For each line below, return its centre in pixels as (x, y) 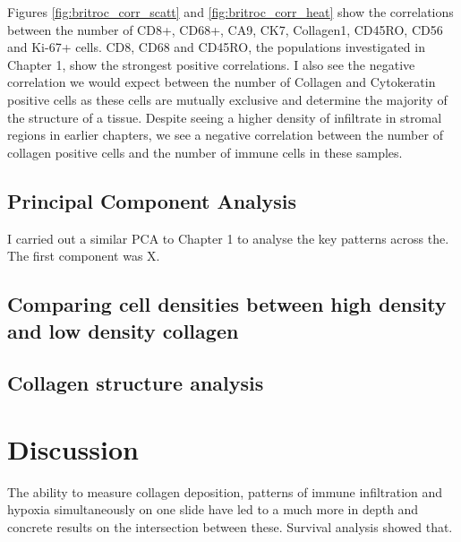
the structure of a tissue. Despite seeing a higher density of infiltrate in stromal (225, 117)
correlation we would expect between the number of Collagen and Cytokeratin (222, 82)
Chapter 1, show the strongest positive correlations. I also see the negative (211, 64)
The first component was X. (84, 256)
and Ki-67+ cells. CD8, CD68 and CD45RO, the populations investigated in (216, 47)
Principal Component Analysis (152, 200)
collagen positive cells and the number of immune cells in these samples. (205, 152)
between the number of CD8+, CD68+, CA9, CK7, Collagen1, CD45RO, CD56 (225, 29)
